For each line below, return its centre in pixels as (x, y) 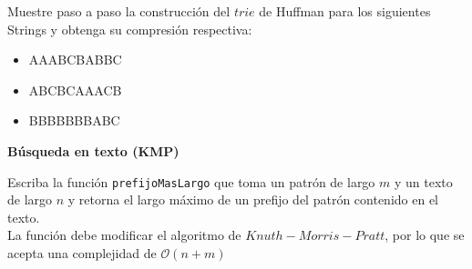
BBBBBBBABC (74, 120)
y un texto (424, 181)
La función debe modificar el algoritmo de (124, 235)
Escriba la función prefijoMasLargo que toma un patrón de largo (191, 181)
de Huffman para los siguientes (345, 11)
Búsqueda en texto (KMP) (93, 150)
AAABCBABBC (75, 60)
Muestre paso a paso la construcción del (119, 11)
